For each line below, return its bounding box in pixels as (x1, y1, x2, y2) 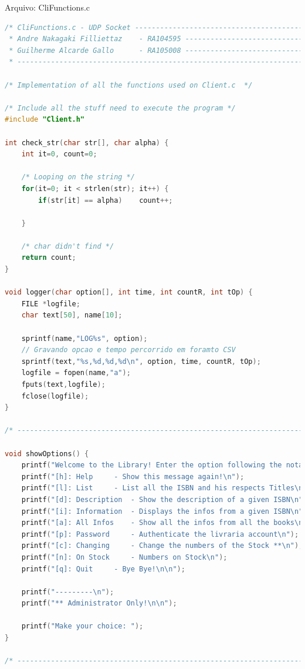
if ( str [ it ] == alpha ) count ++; (38, 196, 173, 205)
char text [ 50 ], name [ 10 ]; (21, 311, 123, 320)
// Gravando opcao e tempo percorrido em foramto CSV (21, 346, 236, 354)
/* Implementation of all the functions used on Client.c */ (5, 81, 253, 89)
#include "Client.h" (5, 115, 85, 124)
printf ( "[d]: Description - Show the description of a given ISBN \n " (21, 495, 303, 504)
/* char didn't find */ (21, 242, 114, 250)
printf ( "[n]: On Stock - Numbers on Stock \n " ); (21, 553, 228, 561)
